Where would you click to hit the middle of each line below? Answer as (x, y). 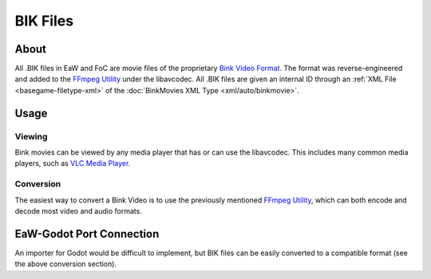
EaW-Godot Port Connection (87, 234)
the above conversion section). (66, 264)
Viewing (31, 136)
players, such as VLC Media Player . (73, 163)
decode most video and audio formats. (79, 210)
